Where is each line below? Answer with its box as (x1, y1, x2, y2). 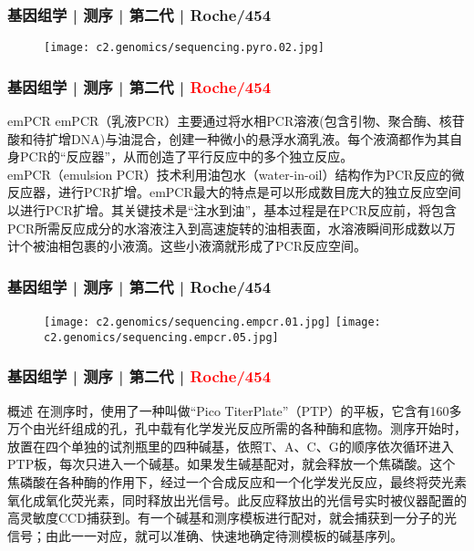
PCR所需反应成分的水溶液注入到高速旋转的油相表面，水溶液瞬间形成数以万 (7, 218, 456, 237)
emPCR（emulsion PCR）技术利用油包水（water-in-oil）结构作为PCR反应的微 (7, 164, 465, 183)
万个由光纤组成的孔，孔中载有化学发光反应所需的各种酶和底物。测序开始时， (7, 419, 467, 438)
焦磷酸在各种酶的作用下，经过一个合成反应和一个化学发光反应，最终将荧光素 (7, 472, 467, 491)
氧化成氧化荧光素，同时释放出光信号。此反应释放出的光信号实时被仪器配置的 (7, 490, 467, 509)
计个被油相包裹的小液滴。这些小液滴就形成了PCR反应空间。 (7, 236, 366, 255)
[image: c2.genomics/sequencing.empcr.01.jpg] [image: (44, 316, 381, 329)
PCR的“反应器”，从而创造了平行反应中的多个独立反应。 (19, 147, 354, 166)
